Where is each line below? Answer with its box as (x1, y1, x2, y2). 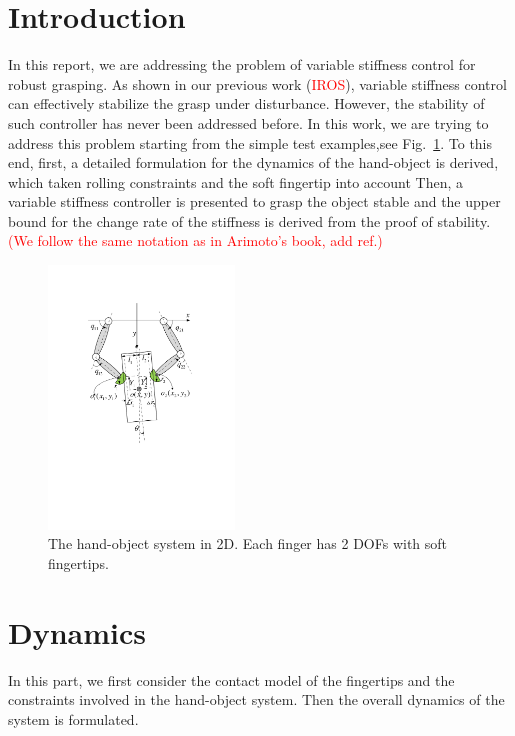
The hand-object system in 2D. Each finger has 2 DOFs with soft (48, 533, 448, 554)
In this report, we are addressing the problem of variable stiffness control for (8, 54, 476, 75)
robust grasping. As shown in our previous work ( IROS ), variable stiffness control (8, 73, 507, 94)
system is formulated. (8, 708, 139, 729)
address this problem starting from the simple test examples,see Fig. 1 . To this (8, 132, 493, 153)
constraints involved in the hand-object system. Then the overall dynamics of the (8, 689, 505, 710)
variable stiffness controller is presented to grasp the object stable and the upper (8, 191, 501, 212)
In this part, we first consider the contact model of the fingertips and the (8, 669, 455, 690)
